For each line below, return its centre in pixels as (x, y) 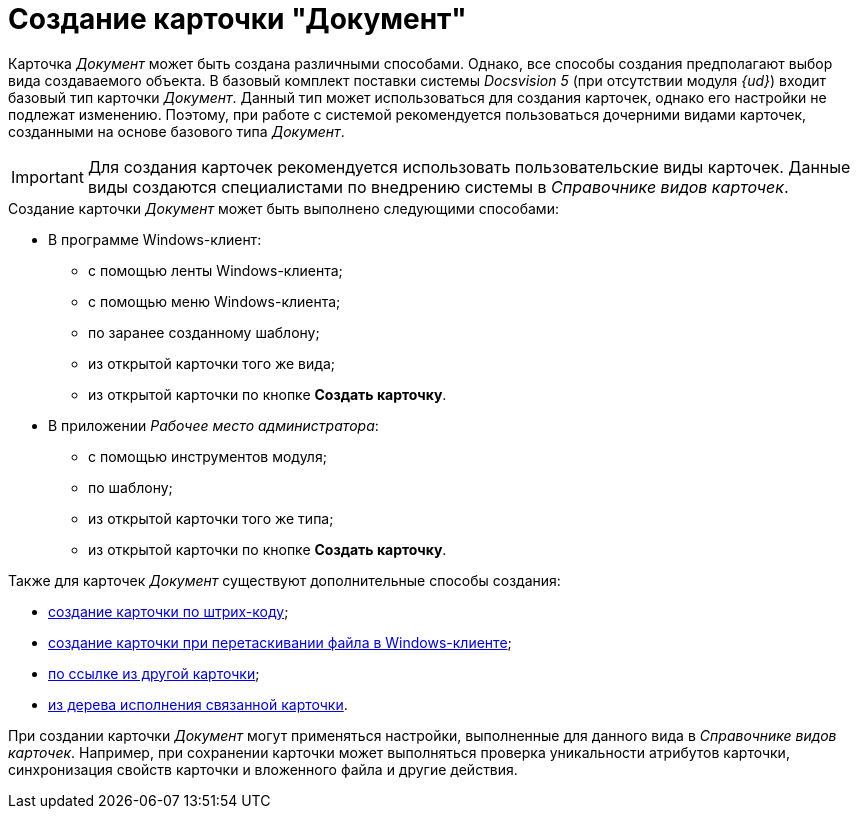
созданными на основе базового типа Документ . (176, 131)
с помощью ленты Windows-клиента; (215, 270)
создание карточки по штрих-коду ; (168, 611)
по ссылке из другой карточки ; (154, 673)
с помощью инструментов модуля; (207, 456)
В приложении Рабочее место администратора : (213, 425)
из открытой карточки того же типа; (211, 518)
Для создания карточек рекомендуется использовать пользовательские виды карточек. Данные (469, 166)
